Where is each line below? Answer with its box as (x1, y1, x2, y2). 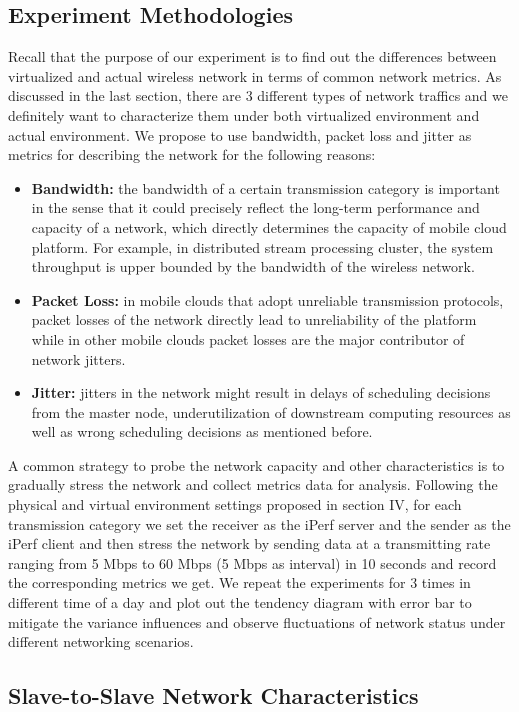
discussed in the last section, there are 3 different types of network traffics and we (8, 85, 508, 106)
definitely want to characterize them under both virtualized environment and (8, 104, 480, 125)
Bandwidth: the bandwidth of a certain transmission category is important (31, 177, 500, 198)
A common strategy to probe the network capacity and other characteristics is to (8, 454, 505, 475)
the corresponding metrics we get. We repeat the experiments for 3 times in (8, 572, 471, 593)
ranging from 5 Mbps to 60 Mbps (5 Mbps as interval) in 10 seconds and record (8, 552, 497, 573)
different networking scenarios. (8, 631, 194, 652)
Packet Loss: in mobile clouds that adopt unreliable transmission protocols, (31, 289, 504, 310)
